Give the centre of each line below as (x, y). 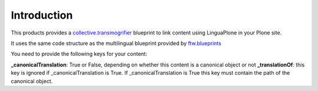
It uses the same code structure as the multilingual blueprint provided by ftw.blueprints (116, 43)
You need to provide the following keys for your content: (79, 54)
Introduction (42, 15)
